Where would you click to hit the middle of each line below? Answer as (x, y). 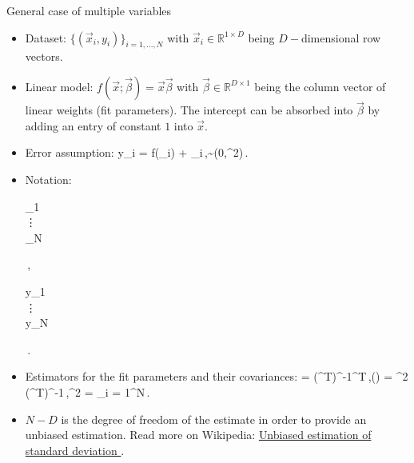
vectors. (44, 56)
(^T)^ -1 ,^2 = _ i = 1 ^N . (88, 391)
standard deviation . (75, 450)
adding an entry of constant (93, 125)
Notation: (48, 179)
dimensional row (341, 37)
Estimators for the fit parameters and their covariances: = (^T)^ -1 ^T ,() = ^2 (217, 376)
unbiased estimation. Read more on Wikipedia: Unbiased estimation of (198, 435)
